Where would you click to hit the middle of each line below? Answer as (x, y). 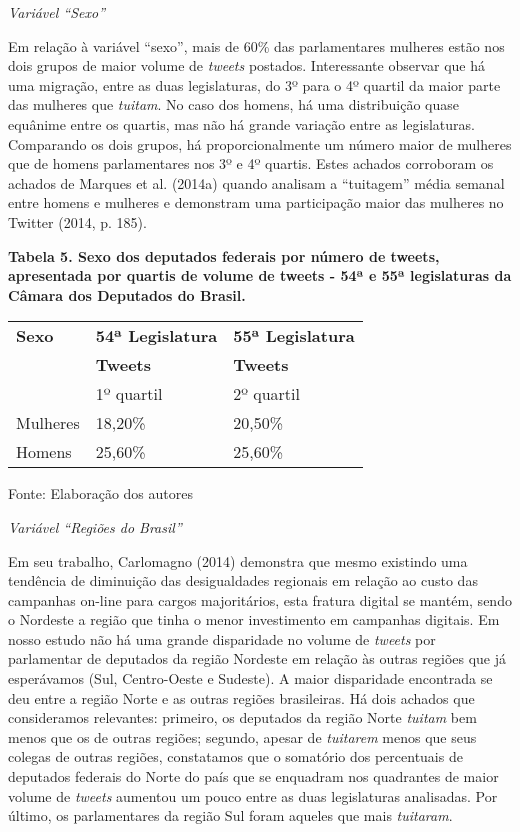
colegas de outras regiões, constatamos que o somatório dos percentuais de (235, 756)
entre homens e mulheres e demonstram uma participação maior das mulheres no (256, 202)
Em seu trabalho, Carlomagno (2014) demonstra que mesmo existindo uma (238, 560)
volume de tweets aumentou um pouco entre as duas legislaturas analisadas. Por (253, 795)
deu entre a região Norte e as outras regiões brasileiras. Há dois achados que (241, 697)
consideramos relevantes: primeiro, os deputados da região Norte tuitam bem (242, 717)
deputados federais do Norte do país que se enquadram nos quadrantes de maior (253, 776)
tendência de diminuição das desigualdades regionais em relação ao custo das (243, 580)
